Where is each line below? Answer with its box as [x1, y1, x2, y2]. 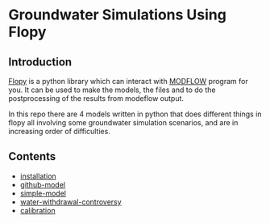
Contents [8, 149, 56, 163]
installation [19, 171, 56, 181]
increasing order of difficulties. [8, 127, 110, 136]
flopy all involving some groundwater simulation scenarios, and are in [8, 118, 239, 127]
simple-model [19, 188, 67, 198]
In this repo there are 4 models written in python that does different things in [8, 109, 262, 119]
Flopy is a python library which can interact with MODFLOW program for [8, 77, 248, 86]
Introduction [8, 55, 73, 69]
